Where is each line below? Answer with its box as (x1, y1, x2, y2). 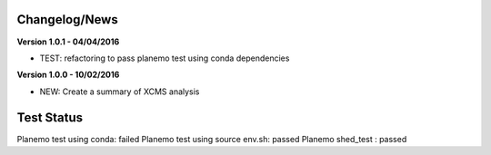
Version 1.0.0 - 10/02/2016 (16, 69, 120, 81)
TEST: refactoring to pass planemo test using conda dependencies (39, 53, 290, 63)
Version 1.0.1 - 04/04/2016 (16, 36, 120, 47)
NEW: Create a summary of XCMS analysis (39, 86, 200, 97)
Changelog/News (16, 12, 118, 27)
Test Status (16, 110, 84, 125)
